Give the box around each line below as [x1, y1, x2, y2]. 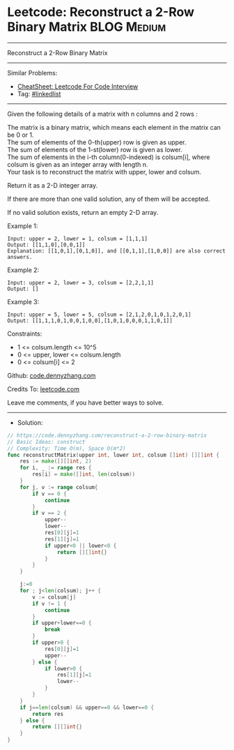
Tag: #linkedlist [17, 89, 61, 98]
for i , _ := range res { [19, 465, 92, 472]
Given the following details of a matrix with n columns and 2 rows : [7, 110, 198, 118]
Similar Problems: [7, 68, 58, 77]
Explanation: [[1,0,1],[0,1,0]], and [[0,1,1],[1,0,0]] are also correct [7, 247, 226, 255]
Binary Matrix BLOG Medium [7, 19, 166, 35]
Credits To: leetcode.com [7, 384, 80, 393]
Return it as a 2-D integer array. [7, 181, 98, 189]
